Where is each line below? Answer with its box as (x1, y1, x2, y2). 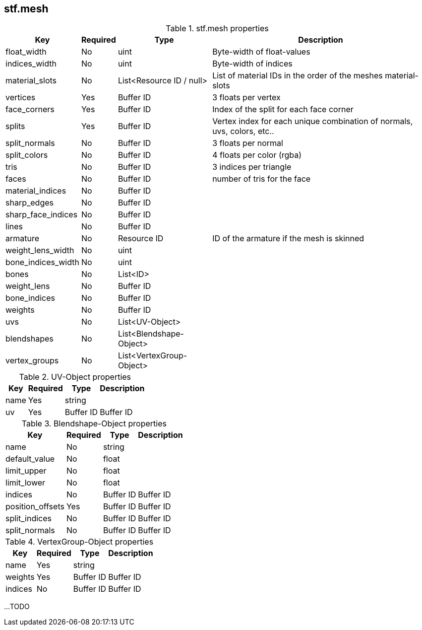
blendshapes (5, 334, 54, 344)
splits (5, 121, 25, 132)
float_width (5, 47, 47, 57)
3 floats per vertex (212, 92, 281, 103)
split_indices (5, 513, 52, 524)
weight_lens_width (5, 245, 74, 256)
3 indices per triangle (212, 162, 292, 172)
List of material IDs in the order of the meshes (212, 70, 383, 81)
